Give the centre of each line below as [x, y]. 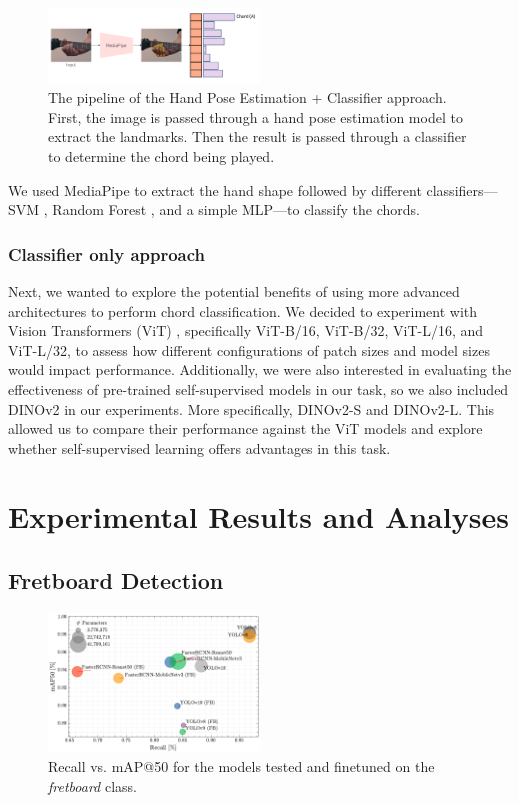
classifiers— [462, 189]
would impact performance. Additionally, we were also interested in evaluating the [260, 369]
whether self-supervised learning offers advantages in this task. [199, 447]
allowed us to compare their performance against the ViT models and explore [245, 428]
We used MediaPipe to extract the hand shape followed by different [215, 189]
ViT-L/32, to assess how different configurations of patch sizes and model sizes [249, 349]
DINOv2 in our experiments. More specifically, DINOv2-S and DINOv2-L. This [251, 408]
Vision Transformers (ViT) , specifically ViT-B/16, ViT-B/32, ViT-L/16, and [246, 330]
